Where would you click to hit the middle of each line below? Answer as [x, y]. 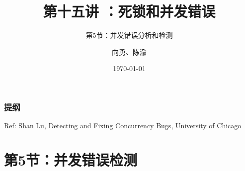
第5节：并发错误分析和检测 [129, 35]
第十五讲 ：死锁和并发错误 [129, 11]
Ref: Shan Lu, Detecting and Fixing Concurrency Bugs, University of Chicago [123, 126]
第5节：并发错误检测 [71, 159]
